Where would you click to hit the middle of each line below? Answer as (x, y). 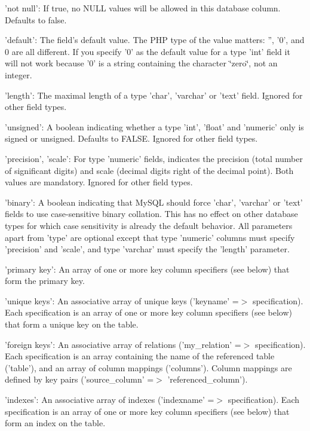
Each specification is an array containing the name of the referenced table (140, 356)
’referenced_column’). (208, 379)
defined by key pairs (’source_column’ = (79, 379)
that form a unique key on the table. (72, 324)
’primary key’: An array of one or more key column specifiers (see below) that (147, 269)
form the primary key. (45, 281)
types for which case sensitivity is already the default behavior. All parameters (149, 225)
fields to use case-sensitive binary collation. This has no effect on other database (151, 214)
